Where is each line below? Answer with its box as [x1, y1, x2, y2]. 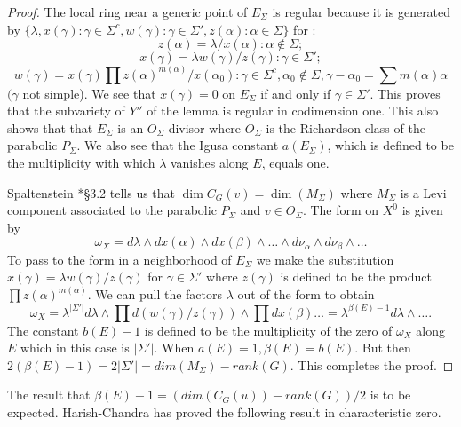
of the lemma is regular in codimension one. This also [147, 101, 439, 120]
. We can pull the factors [87, 285, 223, 304]
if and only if [260, 83, 331, 102]
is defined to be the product [280, 267, 432, 286]
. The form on [302, 201, 379, 219]
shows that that [7, 118, 93, 137]
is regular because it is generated [272, 3, 451, 20]
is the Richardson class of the [266, 118, 425, 137]
